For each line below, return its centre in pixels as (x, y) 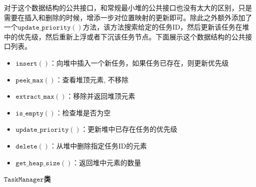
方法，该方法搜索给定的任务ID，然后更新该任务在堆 (166, 27)
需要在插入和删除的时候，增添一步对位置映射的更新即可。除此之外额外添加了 (128, 17)
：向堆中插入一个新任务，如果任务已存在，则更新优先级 (139, 62)
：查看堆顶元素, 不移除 (92, 79)
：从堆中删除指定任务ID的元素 (98, 145)
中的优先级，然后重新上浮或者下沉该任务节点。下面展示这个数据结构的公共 (125, 36)
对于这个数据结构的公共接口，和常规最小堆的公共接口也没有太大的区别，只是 (128, 7)
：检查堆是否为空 (83, 112)
